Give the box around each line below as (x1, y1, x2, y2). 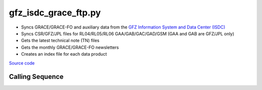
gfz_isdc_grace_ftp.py (9, 7, 101, 18)
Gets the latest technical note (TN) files (21, 38, 99, 44)
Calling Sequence (9, 73, 64, 81)
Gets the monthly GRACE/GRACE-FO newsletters (21, 44, 119, 50)
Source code (9, 60, 35, 66)
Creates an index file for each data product (21, 51, 107, 57)
